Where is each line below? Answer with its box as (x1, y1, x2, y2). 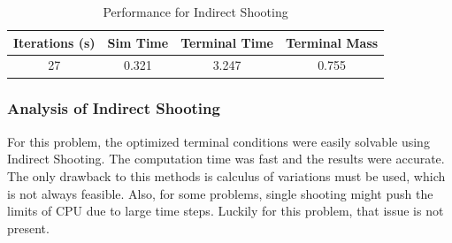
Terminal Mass (285, 33, 379, 51)
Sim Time (107, 33, 169, 51)
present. (7, 218, 50, 237)
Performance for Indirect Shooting (103, 3, 288, 20)
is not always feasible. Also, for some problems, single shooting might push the (7, 184, 433, 202)
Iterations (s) (13, 33, 96, 51)
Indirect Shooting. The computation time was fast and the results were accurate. (7, 149, 445, 168)
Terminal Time (180, 33, 273, 51)
